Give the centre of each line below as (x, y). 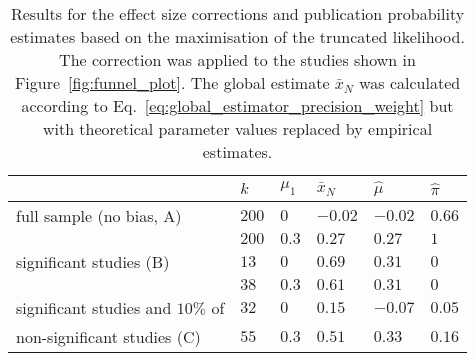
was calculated (410, 82)
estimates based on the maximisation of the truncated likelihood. (237, 36)
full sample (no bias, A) (99, 215)
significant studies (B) (93, 261)
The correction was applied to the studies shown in (237, 59)
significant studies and (94, 307)
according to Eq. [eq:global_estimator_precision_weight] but (237, 105)
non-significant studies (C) (108, 336)
